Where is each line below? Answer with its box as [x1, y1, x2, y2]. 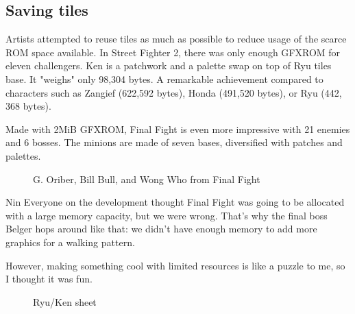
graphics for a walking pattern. [5, 234, 135, 249]
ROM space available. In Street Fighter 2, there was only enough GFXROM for [5, 45, 341, 59]
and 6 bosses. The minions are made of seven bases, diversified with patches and [5, 135, 343, 149]
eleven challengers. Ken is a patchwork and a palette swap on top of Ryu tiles [5, 58, 332, 73]
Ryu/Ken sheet [33, 294, 97, 309]
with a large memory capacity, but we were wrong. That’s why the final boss [5, 208, 328, 222]
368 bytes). [5, 99, 51, 113]
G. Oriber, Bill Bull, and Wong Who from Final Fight [33, 171, 260, 186]
